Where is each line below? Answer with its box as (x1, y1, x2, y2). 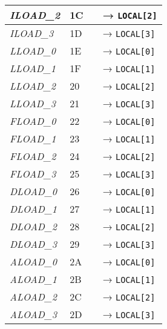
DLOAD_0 (10, 184, 57, 198)
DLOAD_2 (10, 219, 57, 233)
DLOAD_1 (10, 202, 57, 216)
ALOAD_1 (10, 272, 57, 286)
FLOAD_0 (10, 114, 56, 128)
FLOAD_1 (10, 131, 56, 145)
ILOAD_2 (10, 8, 61, 22)
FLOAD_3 (10, 167, 56, 181)
